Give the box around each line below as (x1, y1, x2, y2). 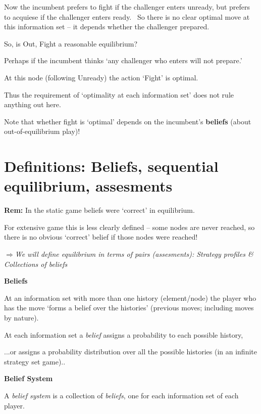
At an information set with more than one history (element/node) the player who (4, 292, 256, 303)
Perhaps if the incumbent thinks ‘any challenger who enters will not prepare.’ (4, 55, 242, 66)
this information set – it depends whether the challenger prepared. (4, 21, 210, 32)
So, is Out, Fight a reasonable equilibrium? (4, 38, 138, 49)
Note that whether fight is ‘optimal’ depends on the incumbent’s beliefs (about (4, 116, 251, 126)
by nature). (4, 312, 39, 323)
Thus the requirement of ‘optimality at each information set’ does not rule (4, 89, 234, 100)
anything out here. (4, 99, 61, 110)
